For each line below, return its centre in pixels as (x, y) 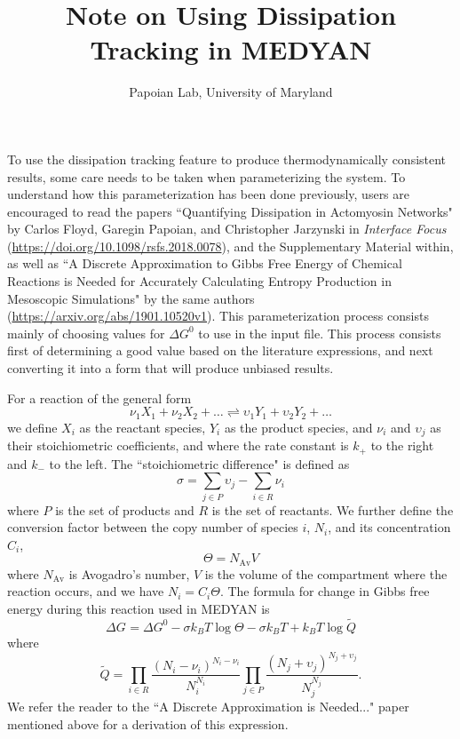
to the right (402, 445)
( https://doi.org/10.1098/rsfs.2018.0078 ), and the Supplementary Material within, (230, 246)
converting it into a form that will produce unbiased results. (171, 368)
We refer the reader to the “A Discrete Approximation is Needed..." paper (208, 707)
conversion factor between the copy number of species (153, 527)
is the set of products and (125, 509)
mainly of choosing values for (86, 333)
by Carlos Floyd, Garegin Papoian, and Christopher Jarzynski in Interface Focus (227, 229)
